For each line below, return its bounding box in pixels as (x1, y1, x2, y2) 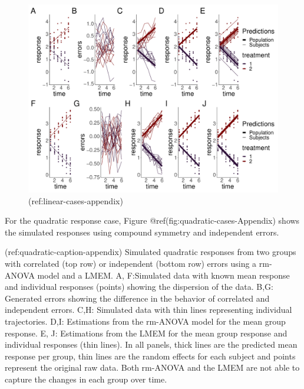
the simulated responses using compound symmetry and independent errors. (5, 225, 279, 238)
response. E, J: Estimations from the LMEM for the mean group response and (5, 326, 288, 339)
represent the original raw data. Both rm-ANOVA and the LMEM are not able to (5, 361, 300, 374)
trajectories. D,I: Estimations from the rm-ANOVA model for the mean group (5, 315, 286, 327)
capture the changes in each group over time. (5, 372, 167, 385)
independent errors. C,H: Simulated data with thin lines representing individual (5, 303, 292, 316)
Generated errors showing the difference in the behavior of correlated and (5, 292, 270, 304)
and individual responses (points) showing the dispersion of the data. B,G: (5, 280, 273, 293)
